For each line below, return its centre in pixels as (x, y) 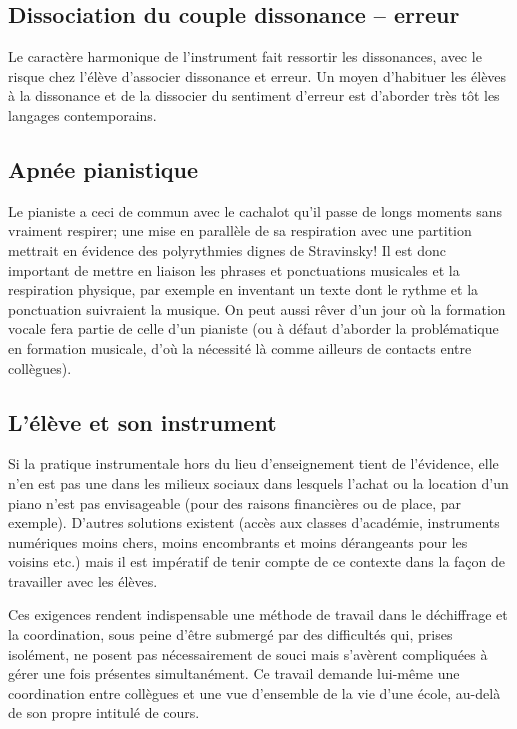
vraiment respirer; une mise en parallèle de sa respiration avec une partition (240, 230)
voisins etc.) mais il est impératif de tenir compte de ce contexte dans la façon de (256, 561)
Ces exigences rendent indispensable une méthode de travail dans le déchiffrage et (258, 614)
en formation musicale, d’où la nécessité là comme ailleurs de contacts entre (240, 347)
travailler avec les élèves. (83, 580)
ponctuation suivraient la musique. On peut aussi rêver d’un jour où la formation (257, 308)
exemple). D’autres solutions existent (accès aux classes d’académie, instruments (254, 522)
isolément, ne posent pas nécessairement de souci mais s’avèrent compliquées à (248, 653)
